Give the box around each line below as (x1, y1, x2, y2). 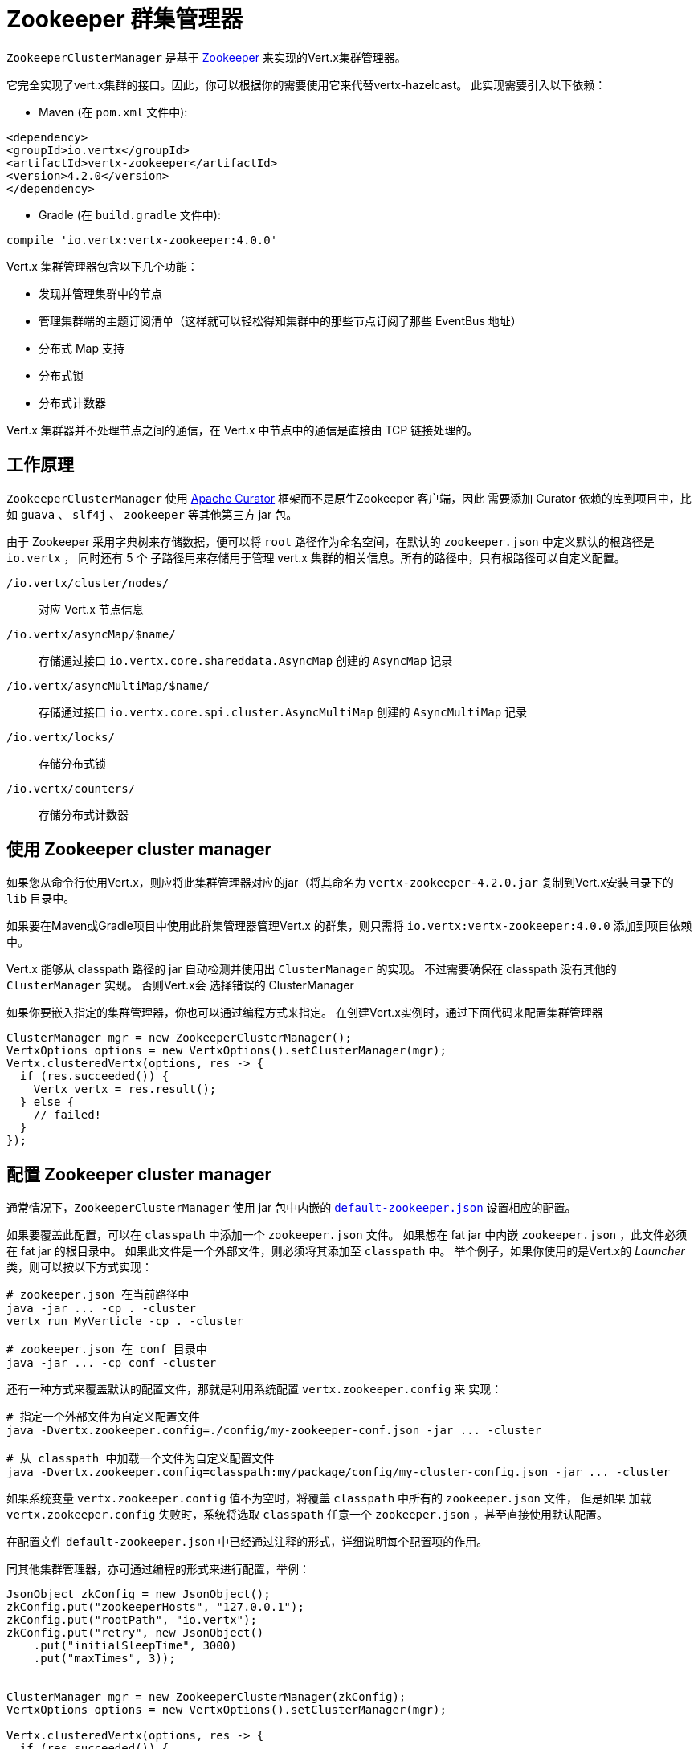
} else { (19, 1095, 75, 1109)
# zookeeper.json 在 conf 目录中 (6, 1343, 207, 1356)
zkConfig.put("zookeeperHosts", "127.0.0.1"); (6, 1600, 304, 1614)
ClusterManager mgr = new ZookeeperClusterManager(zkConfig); (6, 1690, 406, 1704)
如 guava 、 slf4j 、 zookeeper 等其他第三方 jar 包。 (6, 507, 298, 521)
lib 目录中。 (6, 891, 76, 906)
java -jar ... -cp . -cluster (6, 1302, 197, 1315)
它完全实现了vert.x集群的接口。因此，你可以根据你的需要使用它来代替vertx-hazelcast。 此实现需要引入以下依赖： (6, 77, 606, 92)
